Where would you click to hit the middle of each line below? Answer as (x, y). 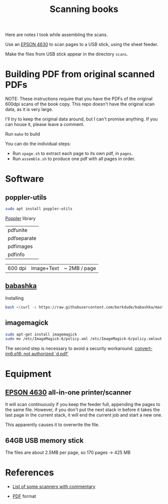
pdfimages (20, 246)
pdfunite (17, 230)
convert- (143, 348)
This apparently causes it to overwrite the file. (52, 425)
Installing (14, 298)
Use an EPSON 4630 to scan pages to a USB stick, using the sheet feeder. (82, 44)
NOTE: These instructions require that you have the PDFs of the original (79, 99)
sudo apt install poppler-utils (39, 209)
